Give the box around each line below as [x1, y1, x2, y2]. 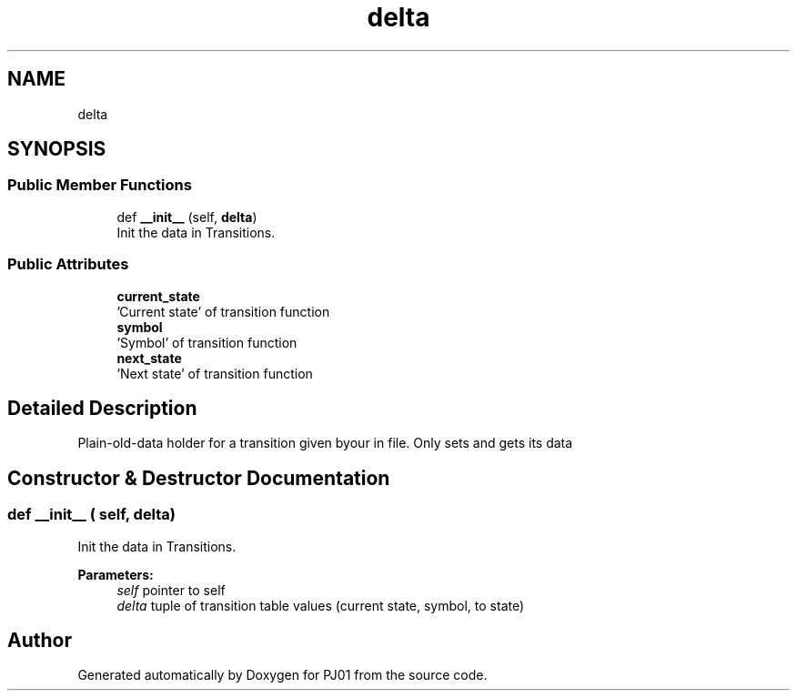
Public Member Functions [7, 176, 192, 195]
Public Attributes [7, 255, 129, 274]
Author [7, 629, 72, 652]
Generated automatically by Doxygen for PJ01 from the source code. [77, 667, 488, 683]
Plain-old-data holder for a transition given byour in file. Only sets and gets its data [77, 435, 573, 451]
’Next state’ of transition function [116, 365, 313, 381]
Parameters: [77, 566, 154, 582]
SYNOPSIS [7, 137, 106, 161]
